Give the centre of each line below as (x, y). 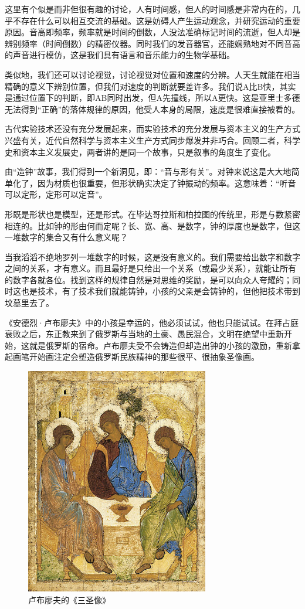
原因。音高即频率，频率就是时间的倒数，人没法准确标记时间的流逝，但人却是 (152, 32)
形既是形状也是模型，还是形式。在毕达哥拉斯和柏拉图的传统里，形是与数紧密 (152, 214)
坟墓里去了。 (29, 303)
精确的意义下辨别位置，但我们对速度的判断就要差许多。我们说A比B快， (142, 86)
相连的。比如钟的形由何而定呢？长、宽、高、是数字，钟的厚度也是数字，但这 (152, 225)
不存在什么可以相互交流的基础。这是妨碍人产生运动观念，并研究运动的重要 (156, 20)
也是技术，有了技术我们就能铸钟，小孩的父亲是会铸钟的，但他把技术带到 (160, 291)
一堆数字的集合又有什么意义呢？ (66, 237)
